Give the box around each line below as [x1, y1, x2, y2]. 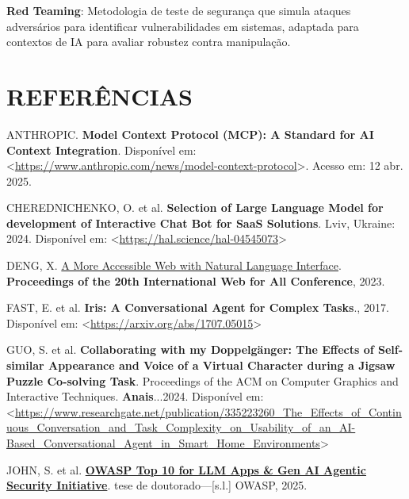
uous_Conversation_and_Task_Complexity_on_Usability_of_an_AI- [6, 419, 356, 436]
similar [6, 357, 44, 374]
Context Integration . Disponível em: [6, 141, 197, 158]
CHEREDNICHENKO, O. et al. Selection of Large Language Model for [6, 199, 384, 216]
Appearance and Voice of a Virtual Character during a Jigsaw [48, 357, 396, 374]
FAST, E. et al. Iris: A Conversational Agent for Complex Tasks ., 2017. [6, 299, 389, 316]
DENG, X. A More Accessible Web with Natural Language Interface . [6, 257, 342, 274]
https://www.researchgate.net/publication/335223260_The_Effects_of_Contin [14, 403, 402, 420]
